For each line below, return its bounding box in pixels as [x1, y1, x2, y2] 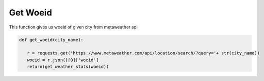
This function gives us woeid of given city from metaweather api [9, 24, 138, 30]
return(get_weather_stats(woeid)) [27, 64, 109, 69]
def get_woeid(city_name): [19, 37, 83, 42]
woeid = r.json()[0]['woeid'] [27, 57, 99, 63]
